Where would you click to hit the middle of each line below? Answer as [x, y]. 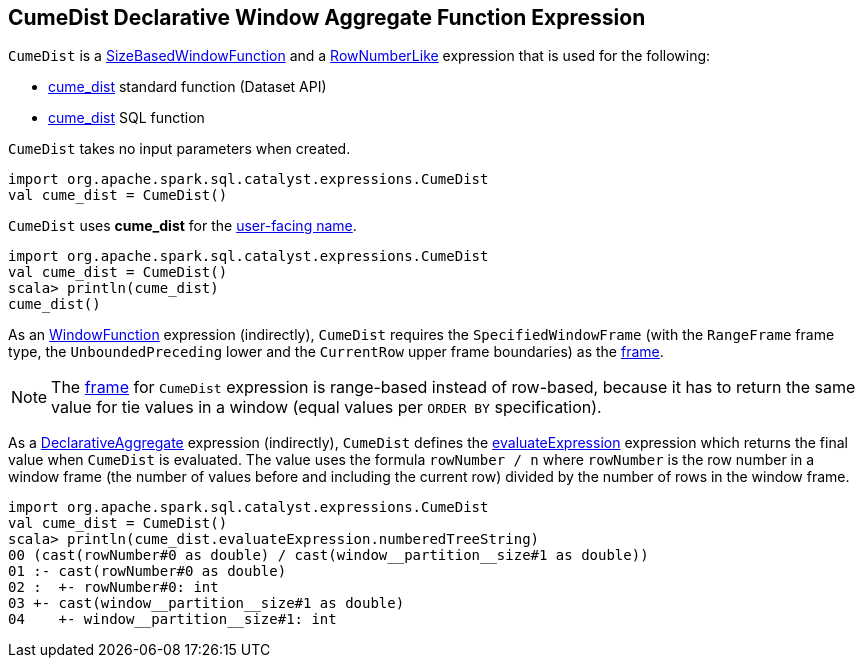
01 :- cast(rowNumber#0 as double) [147, 571]
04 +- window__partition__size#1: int [172, 619]
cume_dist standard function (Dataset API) [187, 87]
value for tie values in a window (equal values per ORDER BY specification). [326, 407]
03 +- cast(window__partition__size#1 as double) [206, 603]
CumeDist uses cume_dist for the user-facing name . [182, 226]
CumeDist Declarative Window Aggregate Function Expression [327, 17]
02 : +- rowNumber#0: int [113, 587]
